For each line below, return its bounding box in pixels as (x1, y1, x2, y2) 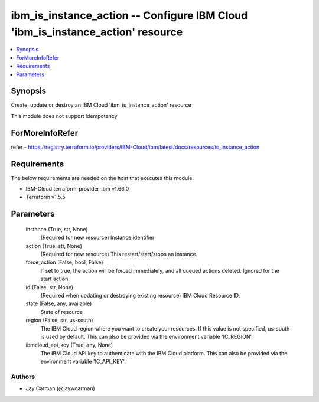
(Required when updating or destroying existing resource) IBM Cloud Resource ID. (40, 292, 240, 299)
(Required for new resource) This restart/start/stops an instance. (40, 250, 198, 257)
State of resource (40, 308, 83, 315)
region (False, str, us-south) (25, 316, 94, 324)
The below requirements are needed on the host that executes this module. (11, 174, 194, 181)
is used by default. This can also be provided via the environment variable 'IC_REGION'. (40, 333, 253, 340)
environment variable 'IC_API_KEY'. (40, 358, 126, 365)
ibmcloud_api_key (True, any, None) (25, 341, 113, 348)
